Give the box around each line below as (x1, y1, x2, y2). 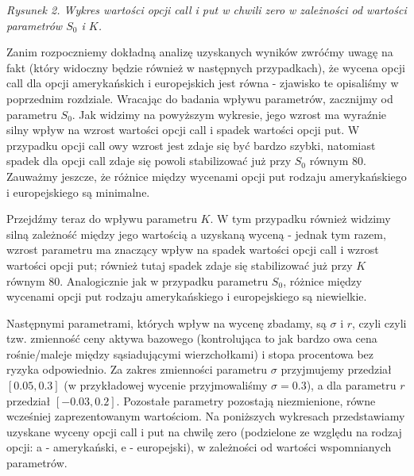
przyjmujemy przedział (281, 361, 392, 378)
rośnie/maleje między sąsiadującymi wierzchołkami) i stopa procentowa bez (6, 345, 374, 362)
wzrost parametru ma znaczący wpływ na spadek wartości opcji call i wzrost (6, 241, 379, 258)
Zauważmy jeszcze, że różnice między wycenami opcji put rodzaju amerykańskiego (6, 167, 407, 184)
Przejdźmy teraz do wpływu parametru (6, 210, 197, 227)
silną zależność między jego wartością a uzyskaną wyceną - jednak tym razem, (6, 225, 386, 242)
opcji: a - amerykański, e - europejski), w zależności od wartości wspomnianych (6, 439, 392, 455)
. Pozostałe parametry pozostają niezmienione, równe (116, 392, 376, 409)
